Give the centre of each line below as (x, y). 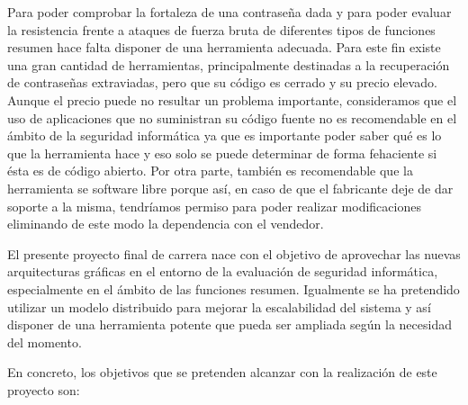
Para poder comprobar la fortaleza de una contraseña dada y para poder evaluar (229, 12)
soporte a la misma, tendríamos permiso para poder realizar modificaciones (214, 206)
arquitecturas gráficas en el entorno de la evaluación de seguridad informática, (223, 271)
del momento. (45, 342)
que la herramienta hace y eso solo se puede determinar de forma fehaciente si (222, 153)
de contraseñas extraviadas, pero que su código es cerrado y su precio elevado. (222, 82)
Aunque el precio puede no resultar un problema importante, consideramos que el (232, 99)
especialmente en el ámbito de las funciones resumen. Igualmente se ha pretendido (234, 288)
